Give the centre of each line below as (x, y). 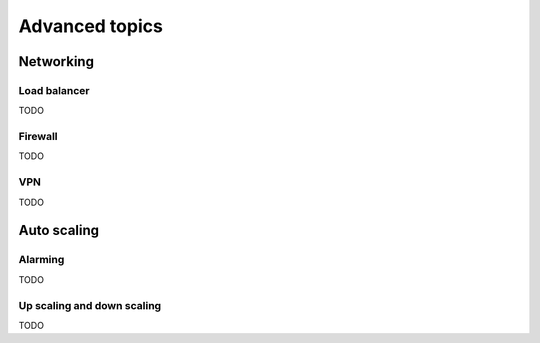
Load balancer (54, 90)
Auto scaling (59, 230)
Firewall (38, 137)
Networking (56, 61)
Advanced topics (91, 26)
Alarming (41, 260)
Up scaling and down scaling (90, 305)
